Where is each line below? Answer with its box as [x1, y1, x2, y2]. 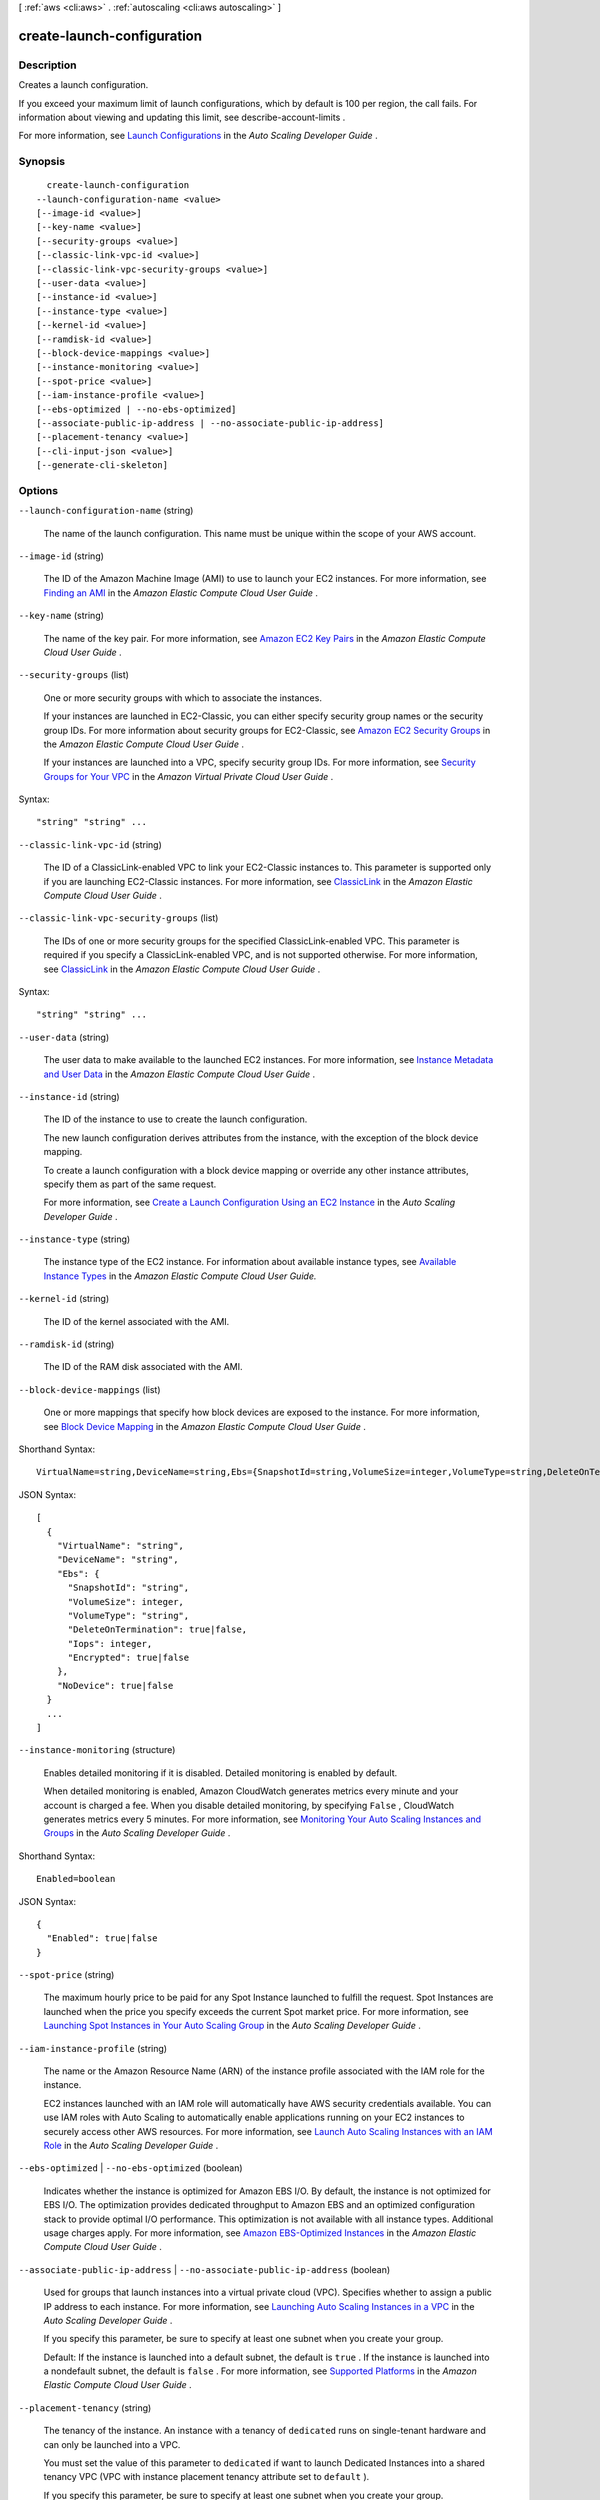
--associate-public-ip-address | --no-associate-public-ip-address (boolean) [18, 2263, 391, 2275]
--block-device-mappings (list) [18, 1383, 161, 1395]
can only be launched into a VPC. [43, 2438, 181, 2450]
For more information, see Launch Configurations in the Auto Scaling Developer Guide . [18, 130, 379, 142]
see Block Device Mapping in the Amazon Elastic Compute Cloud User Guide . [43, 1420, 367, 1432]
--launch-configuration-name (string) [18, 505, 194, 517]
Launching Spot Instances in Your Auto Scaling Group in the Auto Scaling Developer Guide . [43, 2020, 422, 2032]
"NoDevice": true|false [56, 1680, 174, 1691]
